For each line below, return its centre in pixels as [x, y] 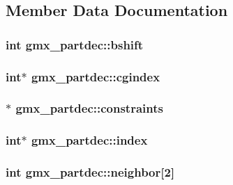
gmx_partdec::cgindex [96, 76]
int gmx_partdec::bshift [75, 44]
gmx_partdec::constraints [89, 108]
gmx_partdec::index [89, 140]
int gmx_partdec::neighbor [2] [90, 172]
